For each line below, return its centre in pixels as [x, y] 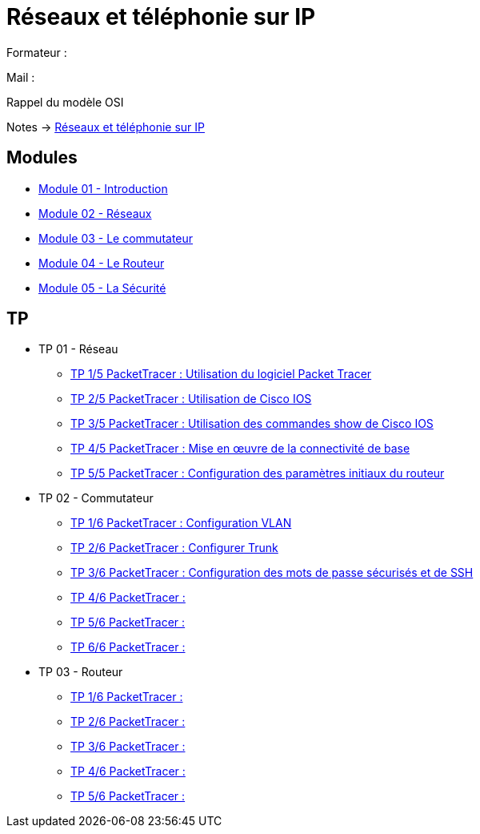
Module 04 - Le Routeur [102, 263]
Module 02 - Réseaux [95, 213]
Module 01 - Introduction [103, 188]
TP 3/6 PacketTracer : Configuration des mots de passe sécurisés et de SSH [272, 573]
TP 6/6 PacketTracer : [128, 647]
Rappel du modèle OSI [65, 102]
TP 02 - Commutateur [96, 498]
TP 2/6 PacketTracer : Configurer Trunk [174, 548]
